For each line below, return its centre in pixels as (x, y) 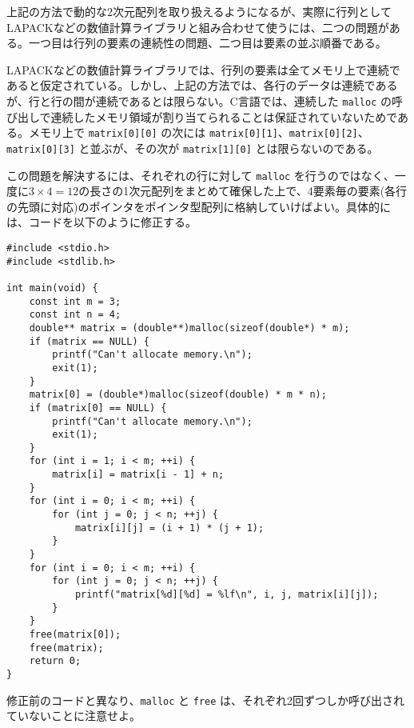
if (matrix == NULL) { (89, 341)
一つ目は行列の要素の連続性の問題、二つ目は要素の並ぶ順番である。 (207, 43)
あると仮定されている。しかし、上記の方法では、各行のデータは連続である (202, 85)
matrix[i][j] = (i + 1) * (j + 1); (169, 528)
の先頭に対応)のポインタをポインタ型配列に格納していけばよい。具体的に (199, 206)
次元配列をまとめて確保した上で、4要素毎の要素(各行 (268, 191)
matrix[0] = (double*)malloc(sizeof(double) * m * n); (178, 395)
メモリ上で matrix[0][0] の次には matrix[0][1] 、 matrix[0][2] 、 (199, 132)
